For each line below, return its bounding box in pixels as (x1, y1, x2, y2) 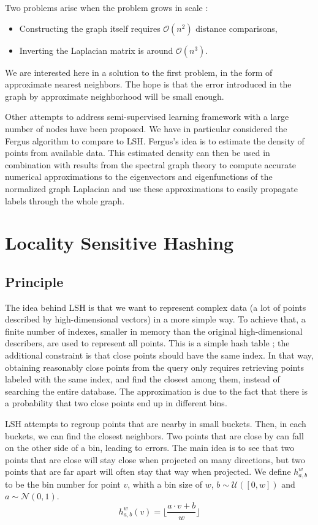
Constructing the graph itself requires (19, 21, 161, 34)
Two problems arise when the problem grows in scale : (5, 1, 208, 13)
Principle (5, 272, 64, 291)
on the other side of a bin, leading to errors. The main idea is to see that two (5, 441, 295, 454)
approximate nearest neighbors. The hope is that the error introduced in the (5, 78, 292, 91)
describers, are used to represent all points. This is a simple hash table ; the (5, 337, 290, 349)
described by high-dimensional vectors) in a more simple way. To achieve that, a (5, 313, 306, 326)
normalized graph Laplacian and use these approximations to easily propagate (5, 182, 298, 195)
